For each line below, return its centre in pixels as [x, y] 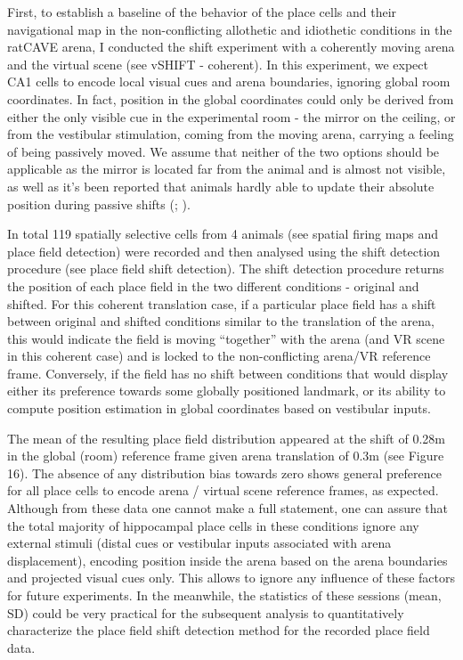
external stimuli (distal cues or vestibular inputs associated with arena [199, 543]
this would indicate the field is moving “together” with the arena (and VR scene [226, 338]
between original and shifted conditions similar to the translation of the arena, [221, 321]
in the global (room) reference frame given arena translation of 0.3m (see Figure [226, 456]
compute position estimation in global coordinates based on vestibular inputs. [219, 408]
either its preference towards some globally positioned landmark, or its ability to [227, 391]
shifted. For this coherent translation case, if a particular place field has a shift [222, 303]
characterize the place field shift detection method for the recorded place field [219, 630]
